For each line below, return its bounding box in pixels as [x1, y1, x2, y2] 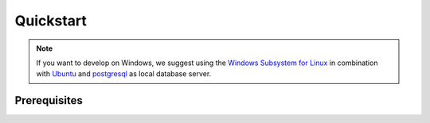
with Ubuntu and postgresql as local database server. [36, 69, 212, 79]
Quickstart [14, 12, 88, 29]
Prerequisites [14, 94, 83, 107]
